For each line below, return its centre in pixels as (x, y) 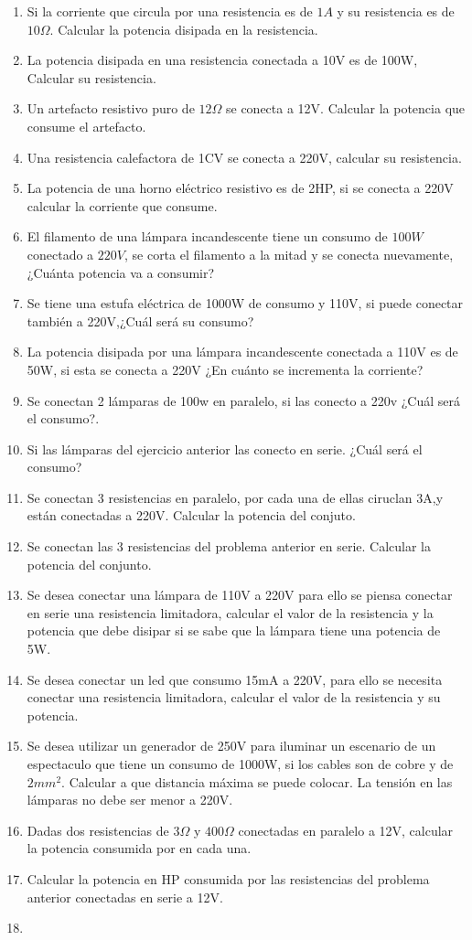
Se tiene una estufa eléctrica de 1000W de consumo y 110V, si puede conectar (245, 303)
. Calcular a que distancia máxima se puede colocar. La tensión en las (257, 781)
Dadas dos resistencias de (98, 830)
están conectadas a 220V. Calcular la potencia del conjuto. (191, 515)
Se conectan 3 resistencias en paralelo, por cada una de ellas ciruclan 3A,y (235, 497)
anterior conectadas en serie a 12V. (125, 897)
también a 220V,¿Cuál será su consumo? (140, 320)
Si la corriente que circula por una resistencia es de (170, 11)
